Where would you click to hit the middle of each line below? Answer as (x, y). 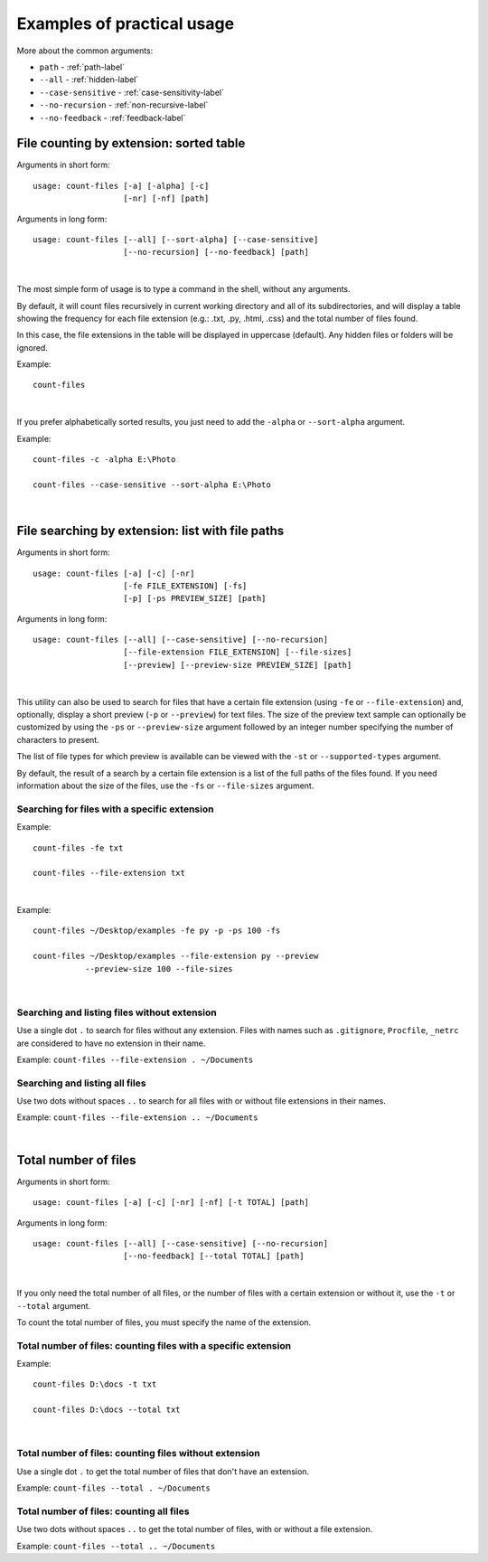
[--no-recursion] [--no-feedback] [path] (216, 252)
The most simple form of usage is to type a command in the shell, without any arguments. (184, 289)
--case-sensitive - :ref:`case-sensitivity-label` (132, 92)
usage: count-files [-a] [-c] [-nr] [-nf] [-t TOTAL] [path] (171, 1203)
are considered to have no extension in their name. (111, 1043)
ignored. (33, 347)
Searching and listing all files (81, 1083)
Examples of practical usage (126, 24)
